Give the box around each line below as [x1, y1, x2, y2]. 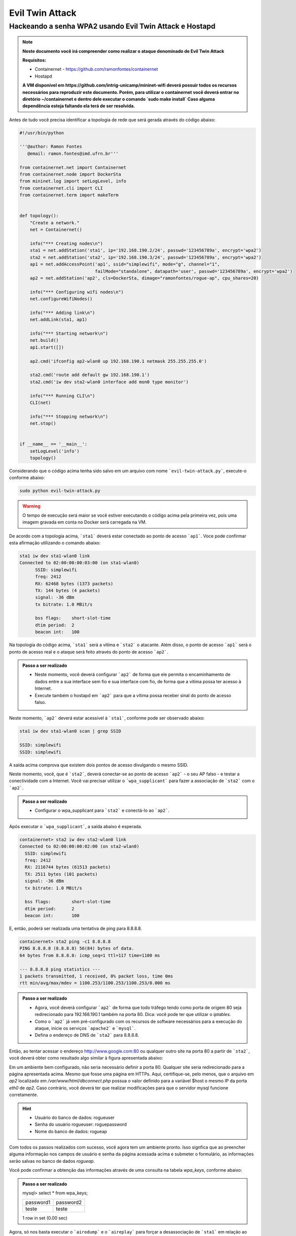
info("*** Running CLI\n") [30, 393, 96, 398]
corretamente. [9, 1092, 38, 1098]
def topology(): [19, 213, 59, 219]
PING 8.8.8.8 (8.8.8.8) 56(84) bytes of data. [19, 946, 134, 951]
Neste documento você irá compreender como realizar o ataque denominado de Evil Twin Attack [22, 48, 224, 54]
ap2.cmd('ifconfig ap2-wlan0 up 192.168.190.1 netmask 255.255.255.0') [30, 358, 207, 364]
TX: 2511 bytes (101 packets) [25, 871, 98, 877]
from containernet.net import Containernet [19, 165, 127, 170]
